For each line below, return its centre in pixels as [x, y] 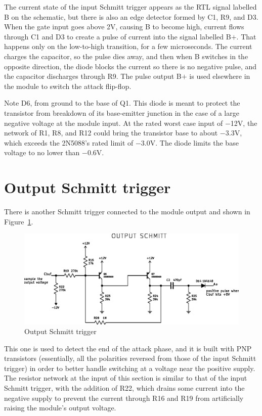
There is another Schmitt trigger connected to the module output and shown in [127, 212]
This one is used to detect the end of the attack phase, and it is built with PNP [128, 348]
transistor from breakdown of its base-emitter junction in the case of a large [122, 112]
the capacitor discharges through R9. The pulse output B [93, 76]
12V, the [244, 123]
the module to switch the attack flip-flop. [68, 86]
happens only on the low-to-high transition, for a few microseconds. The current [128, 46]
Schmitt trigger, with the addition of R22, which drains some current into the [124, 388]
